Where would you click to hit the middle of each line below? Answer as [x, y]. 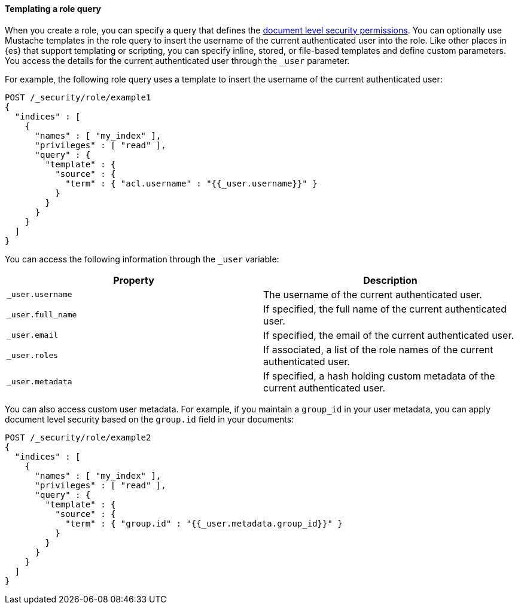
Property [134, 280]
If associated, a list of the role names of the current [378, 349]
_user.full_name [42, 315]
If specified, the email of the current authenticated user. [389, 335]
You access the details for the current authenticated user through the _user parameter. [177, 60]
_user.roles [33, 356]
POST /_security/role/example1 [78, 97]
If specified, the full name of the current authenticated [385, 309]
